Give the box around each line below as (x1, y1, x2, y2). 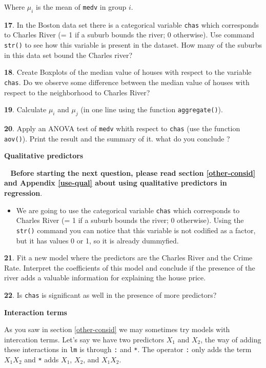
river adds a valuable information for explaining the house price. (4, 272, 206, 283)
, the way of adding (200, 334, 261, 344)
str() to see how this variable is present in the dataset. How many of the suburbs (4, 39, 262, 50)
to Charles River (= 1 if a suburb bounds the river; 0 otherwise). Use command (4, 29, 255, 40)
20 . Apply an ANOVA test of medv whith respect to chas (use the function (4, 122, 240, 133)
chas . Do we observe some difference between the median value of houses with (4, 76, 250, 87)
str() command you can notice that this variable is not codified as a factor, (16, 224, 256, 235)
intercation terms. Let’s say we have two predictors (4, 334, 165, 344)
